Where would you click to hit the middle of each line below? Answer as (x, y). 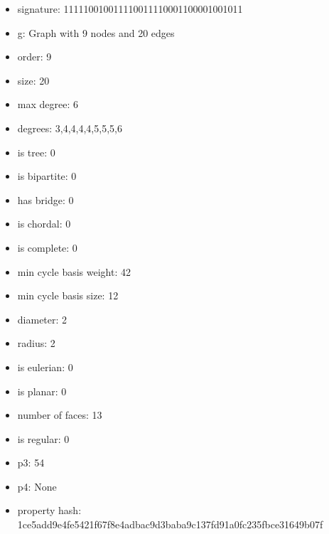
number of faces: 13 (60, 415)
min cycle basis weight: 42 (74, 271)
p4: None (37, 486)
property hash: (49, 510)
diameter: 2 (42, 319)
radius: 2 (36, 343)
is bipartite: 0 (47, 176)
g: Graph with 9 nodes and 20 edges (96, 32)
